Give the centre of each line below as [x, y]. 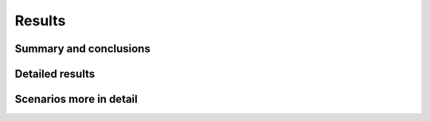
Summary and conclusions [82, 49]
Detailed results [55, 74]
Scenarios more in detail [76, 99]
